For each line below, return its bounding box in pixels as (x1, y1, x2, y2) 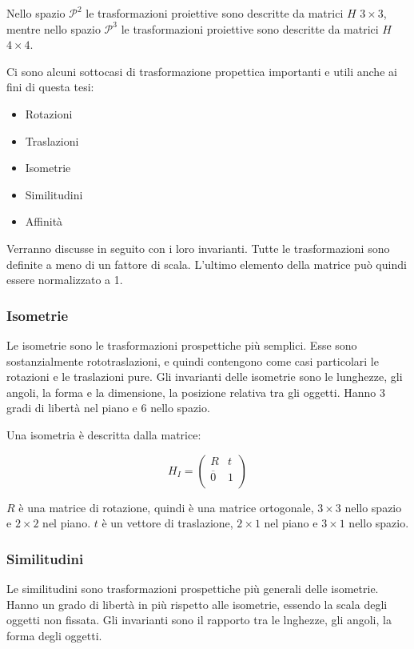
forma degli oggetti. (6, 627, 102, 643)
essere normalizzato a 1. (6, 271, 123, 288)
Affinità (25, 213, 63, 230)
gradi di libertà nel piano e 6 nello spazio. (6, 399, 210, 416)
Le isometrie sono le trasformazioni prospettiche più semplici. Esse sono (6, 336, 357, 353)
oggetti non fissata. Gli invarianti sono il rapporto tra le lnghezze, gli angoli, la (6, 611, 392, 628)
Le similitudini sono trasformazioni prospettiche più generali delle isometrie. (6, 579, 379, 596)
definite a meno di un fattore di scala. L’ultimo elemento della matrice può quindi (6, 255, 407, 272)
